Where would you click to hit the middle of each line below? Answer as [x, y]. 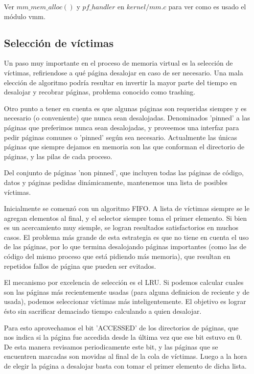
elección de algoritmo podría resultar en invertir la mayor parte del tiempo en [120, 82]
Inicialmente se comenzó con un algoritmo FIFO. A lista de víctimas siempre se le [127, 208]
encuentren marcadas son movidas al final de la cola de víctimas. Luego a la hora [126, 356]
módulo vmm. [25, 16]
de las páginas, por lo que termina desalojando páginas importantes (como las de [125, 246]
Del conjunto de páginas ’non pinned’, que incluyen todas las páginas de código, [124, 173]
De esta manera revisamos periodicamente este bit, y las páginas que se [111, 346]
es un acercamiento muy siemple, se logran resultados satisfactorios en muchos [121, 227]
